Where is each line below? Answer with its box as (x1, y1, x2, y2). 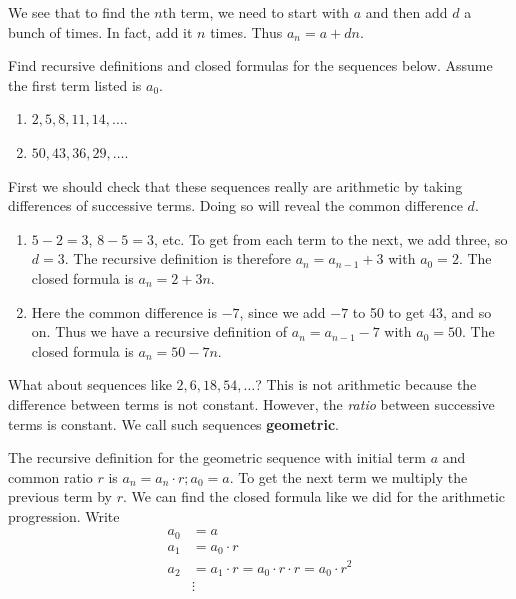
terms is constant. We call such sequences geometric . (8, 413, 339, 434)
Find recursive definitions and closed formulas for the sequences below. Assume (8, 55, 493, 76)
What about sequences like (8, 374, 172, 395)
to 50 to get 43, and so (352, 301, 492, 322)
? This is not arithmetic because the (255, 374, 477, 395)
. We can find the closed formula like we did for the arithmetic (122, 486, 506, 507)
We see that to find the (8, 2, 150, 22)
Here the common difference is (31, 301, 218, 322)
